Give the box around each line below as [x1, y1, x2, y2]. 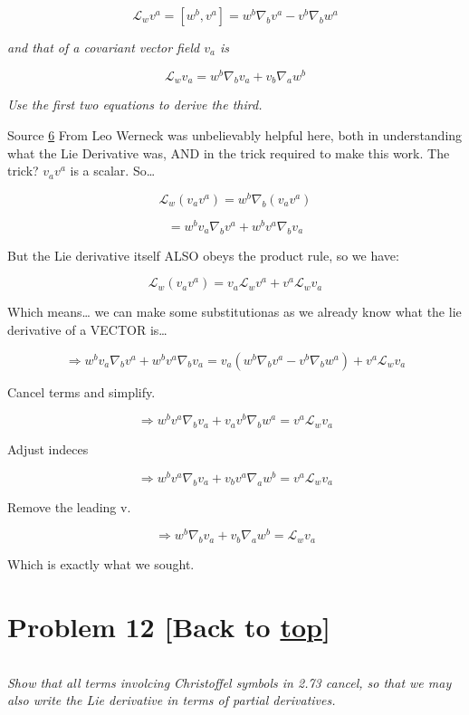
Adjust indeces [7, 440, 89, 459]
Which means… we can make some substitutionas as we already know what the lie [7, 302, 462, 321]
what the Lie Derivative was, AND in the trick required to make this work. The [7, 143, 450, 162]
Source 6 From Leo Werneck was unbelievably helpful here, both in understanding [7, 126, 463, 145]
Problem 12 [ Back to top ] [7, 607, 330, 644]
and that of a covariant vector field [7, 38, 200, 56]
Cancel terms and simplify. [7, 382, 156, 401]
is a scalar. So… [70, 161, 156, 180]
